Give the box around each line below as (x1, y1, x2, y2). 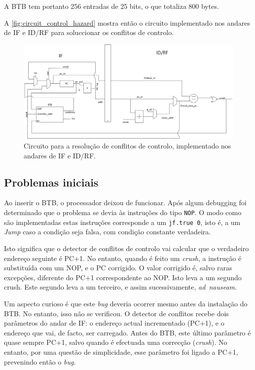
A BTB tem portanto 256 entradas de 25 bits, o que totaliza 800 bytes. (4, 1, 219, 11)
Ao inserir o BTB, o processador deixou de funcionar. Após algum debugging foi (4, 197, 247, 208)
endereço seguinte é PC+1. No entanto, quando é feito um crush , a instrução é (4, 253, 242, 263)
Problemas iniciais (4, 174, 99, 189)
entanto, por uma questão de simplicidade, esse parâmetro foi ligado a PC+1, (4, 346, 238, 357)
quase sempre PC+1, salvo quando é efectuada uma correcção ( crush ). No (4, 337, 227, 347)
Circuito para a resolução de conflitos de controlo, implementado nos (24, 141, 231, 151)
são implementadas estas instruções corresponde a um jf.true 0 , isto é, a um (4, 217, 241, 227)
